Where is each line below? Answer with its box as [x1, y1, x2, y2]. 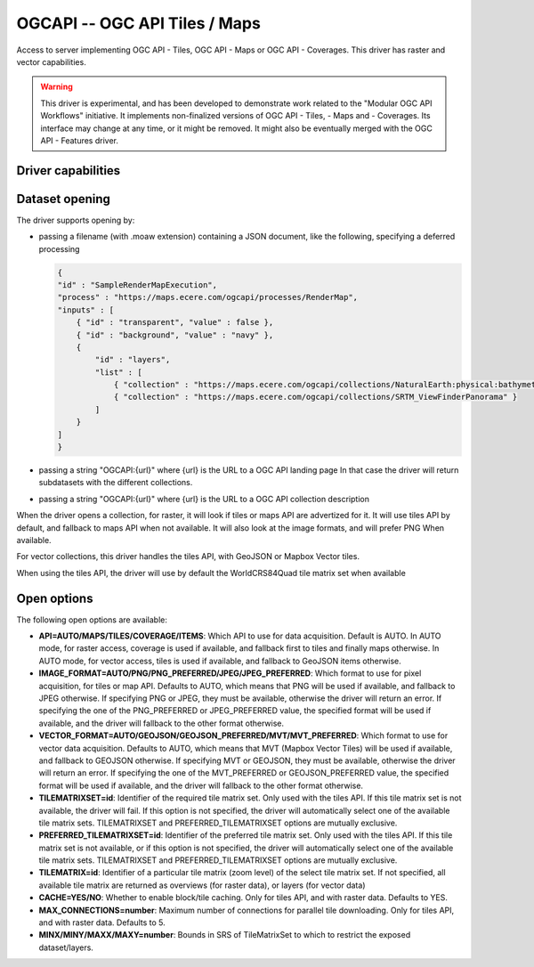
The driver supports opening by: [16, 215, 135, 225]
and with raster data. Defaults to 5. [38, 917, 166, 928]
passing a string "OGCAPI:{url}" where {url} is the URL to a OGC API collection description [38, 493, 369, 504]
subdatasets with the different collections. [38, 477, 193, 488]
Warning [40, 81, 73, 93]
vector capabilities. [16, 56, 86, 67]
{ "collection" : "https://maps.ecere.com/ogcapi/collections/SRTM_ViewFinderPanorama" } [113, 392, 518, 402]
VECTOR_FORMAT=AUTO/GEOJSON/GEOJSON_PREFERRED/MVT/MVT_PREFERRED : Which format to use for [38, 730, 449, 741]
